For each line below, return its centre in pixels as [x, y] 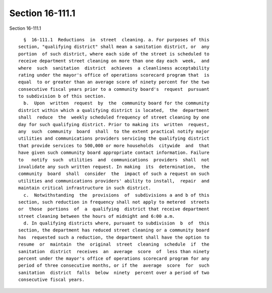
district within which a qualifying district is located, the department [114, 110]
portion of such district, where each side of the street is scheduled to [114, 54]
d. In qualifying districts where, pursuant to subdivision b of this [116, 223]
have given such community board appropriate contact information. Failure [114, 153]
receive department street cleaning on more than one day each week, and [114, 61]
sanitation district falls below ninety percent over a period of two [114, 273]
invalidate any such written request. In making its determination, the [114, 167]
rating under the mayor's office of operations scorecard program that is [114, 75]
